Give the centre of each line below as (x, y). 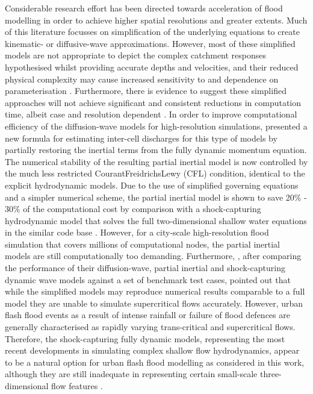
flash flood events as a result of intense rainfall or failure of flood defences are (147, 315)
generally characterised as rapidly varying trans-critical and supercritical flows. (150, 327)
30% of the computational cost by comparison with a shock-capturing (133, 209)
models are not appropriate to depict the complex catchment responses (136, 55)
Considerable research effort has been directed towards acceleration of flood (144, 8)
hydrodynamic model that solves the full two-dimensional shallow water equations (156, 220)
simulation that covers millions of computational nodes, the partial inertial (143, 244)
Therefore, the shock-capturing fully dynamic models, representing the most (145, 338)
